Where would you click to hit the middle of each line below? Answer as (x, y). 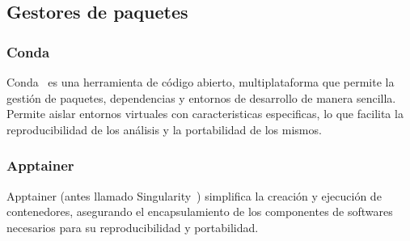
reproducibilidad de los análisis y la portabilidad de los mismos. (164, 129)
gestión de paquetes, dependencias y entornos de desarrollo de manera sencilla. (201, 97)
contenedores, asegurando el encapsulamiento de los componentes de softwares (200, 211)
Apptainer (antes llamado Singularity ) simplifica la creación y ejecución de (194, 195)
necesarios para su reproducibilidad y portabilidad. (133, 227)
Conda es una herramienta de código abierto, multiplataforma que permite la (201, 82)
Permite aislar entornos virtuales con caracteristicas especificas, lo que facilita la (205, 114)
